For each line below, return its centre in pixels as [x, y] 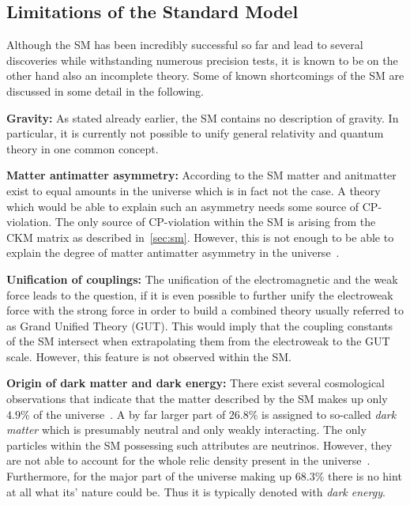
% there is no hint [358, 476]
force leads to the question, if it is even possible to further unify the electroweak [200, 294]
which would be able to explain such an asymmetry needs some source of [183, 206]
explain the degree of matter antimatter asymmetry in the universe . [173, 252]
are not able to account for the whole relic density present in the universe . [188, 460]
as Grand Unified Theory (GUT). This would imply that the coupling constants [200, 325]
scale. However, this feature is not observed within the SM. [149, 356]
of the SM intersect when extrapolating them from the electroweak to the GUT [198, 341]
